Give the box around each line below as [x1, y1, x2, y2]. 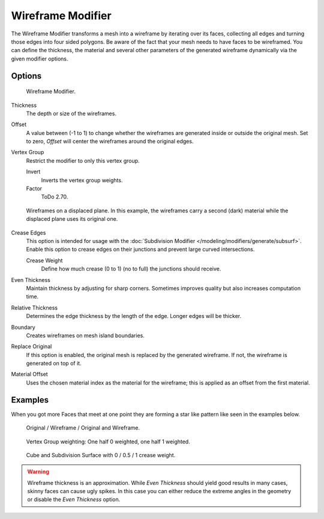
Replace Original [11, 343, 52, 350]
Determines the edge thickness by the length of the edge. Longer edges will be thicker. [26, 313, 242, 320]
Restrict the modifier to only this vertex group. [26, 157, 140, 164]
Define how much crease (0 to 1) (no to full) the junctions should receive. [41, 265, 221, 272]
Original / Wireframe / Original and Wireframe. [26, 424, 140, 431]
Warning [27, 468, 49, 475]
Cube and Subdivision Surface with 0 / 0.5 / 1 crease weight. [26, 451, 176, 458]
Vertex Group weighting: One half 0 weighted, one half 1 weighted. [26, 438, 190, 445]
